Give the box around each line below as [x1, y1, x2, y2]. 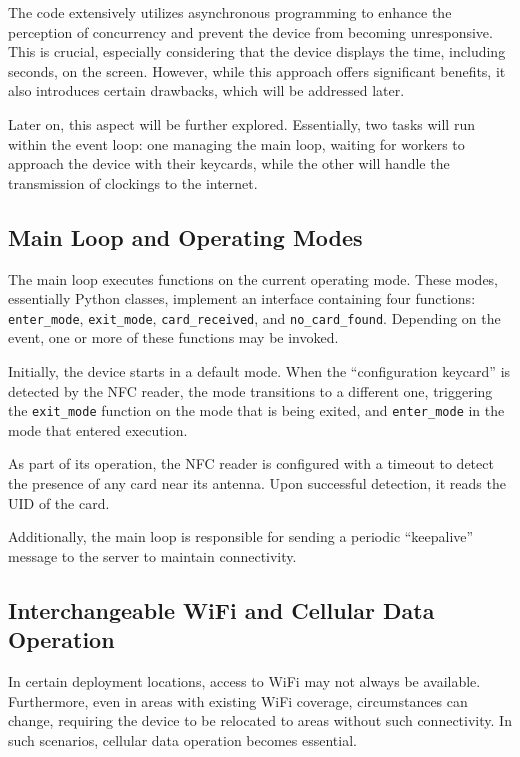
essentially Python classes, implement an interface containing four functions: [8, 288, 476, 309]
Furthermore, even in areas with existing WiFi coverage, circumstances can [8, 690, 468, 711]
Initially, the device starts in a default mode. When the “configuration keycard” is [8, 360, 511, 381]
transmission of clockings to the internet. [8, 172, 258, 193]
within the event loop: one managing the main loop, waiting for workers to [8, 133, 465, 154]
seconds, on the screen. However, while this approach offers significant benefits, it [8, 60, 506, 81]
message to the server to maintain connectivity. [8, 545, 297, 566]
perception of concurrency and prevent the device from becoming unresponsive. [8, 21, 493, 42]
